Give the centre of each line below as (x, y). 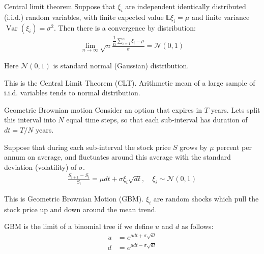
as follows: (197, 226)
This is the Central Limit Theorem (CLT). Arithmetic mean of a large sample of (130, 82)
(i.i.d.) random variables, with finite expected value (84, 17)
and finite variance (221, 17)
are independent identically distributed (186, 6)
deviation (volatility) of (40, 167)
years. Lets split (236, 109)
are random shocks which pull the (206, 198)
